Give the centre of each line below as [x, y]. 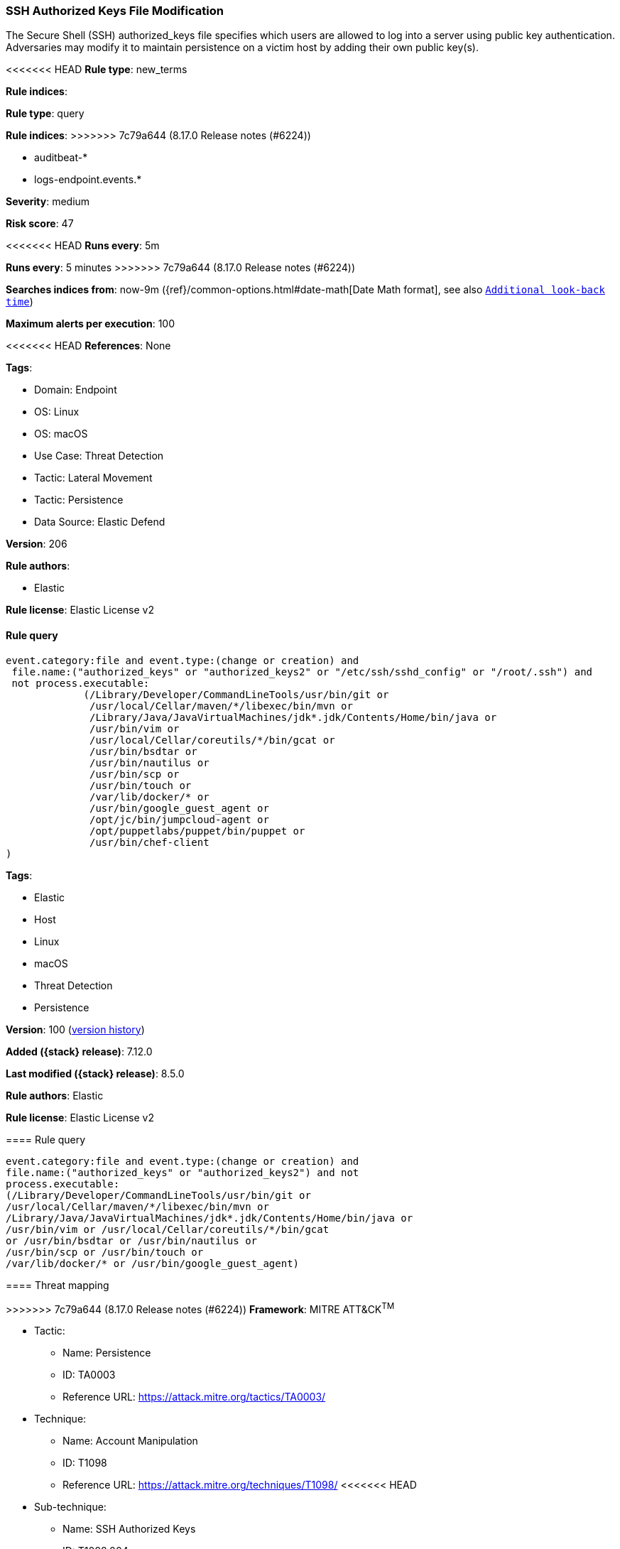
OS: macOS [61, 434]
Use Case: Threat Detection [99, 456]
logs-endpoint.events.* [88, 180]
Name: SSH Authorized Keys [129, 1529]
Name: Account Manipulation [130, 1441]
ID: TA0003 [89, 1375]
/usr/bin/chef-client [149, 842]
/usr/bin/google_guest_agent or [179, 808]
